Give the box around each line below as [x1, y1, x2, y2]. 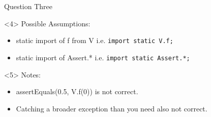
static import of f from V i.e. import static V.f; [16, 35, 173, 46]
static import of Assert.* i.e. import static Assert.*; [16, 52, 190, 62]
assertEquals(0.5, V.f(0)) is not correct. [16, 86, 138, 97]
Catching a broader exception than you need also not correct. [16, 103, 207, 113]
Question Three [4, 1, 53, 11]
